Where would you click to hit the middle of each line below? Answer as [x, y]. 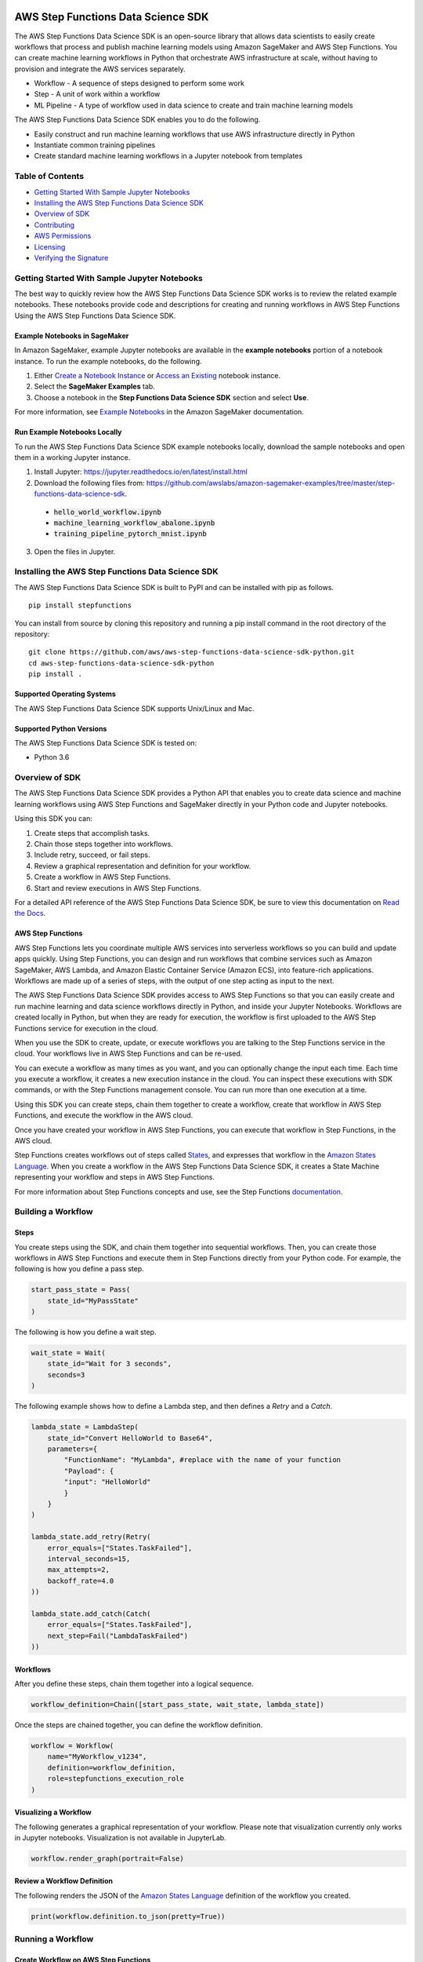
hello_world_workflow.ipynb [108, 512]
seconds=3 [66, 1375]
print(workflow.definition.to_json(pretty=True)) [128, 1916]
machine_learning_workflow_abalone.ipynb [134, 523]
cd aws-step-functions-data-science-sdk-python [121, 663]
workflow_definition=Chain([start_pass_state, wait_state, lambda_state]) [178, 1704]
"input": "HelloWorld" [108, 1482]
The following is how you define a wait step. [85, 1332]
